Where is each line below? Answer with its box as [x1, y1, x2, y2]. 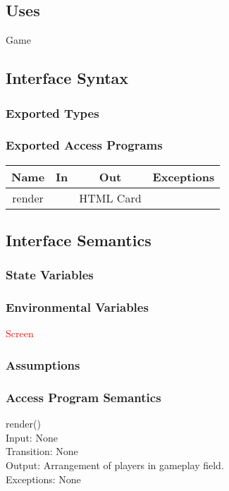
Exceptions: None [6, 471, 81, 486]
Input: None [6, 430, 58, 444]
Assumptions [6, 356, 80, 373]
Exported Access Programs [6, 136, 163, 154]
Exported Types [6, 104, 99, 121]
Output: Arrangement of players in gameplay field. [6, 457, 224, 472]
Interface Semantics [6, 229, 151, 251]
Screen [6, 326, 34, 341]
